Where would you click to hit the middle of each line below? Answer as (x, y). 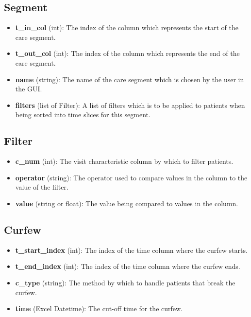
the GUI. (29, 89)
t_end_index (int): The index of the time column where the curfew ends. (128, 266)
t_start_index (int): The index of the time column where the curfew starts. (131, 250)
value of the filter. (42, 187)
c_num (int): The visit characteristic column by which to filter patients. (124, 161)
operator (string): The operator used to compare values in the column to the (131, 177)
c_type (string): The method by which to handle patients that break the (125, 282)
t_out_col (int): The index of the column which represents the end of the (127, 53)
